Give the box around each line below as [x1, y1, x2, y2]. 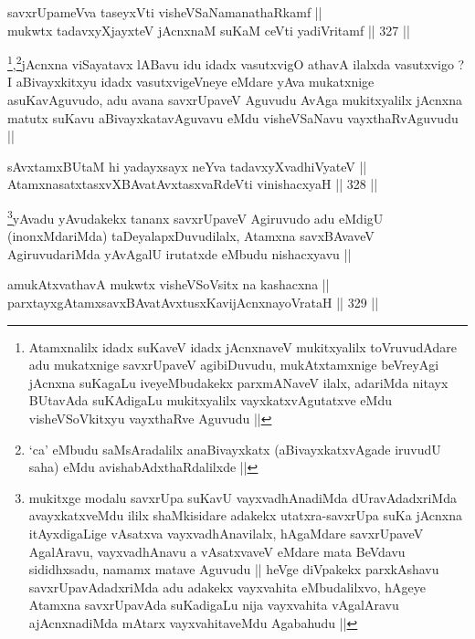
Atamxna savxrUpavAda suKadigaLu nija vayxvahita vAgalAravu [28, 595, 399, 614]
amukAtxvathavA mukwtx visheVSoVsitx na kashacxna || [7, 275, 330, 294]
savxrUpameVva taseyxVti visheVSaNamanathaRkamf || [7, 3, 322, 21]
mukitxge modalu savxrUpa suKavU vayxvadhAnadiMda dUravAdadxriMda [28, 487, 457, 507]
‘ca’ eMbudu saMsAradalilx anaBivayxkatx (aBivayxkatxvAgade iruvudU [28, 439, 441, 458]
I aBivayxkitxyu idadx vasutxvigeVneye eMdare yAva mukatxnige [7, 72, 375, 91]
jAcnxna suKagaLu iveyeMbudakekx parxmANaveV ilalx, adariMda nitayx [28, 372, 449, 392]
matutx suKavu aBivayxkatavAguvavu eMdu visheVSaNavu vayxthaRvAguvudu [7, 108, 459, 127]
